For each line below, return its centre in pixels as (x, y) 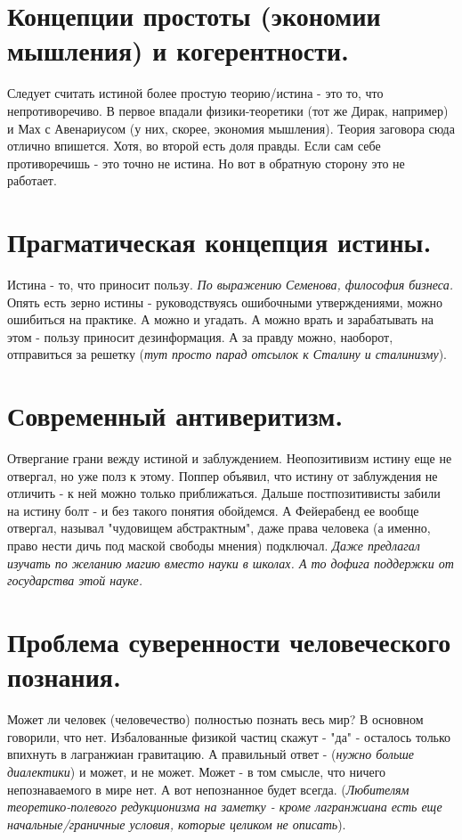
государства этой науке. (75, 580)
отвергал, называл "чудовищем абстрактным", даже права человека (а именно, (219, 528)
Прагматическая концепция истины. (219, 242)
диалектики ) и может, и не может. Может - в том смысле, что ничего (197, 771)
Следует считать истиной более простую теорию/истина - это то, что (195, 93)
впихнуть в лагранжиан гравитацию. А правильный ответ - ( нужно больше (211, 754)
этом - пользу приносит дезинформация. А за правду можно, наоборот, (200, 336)
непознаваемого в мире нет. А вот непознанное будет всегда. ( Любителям (208, 789)
